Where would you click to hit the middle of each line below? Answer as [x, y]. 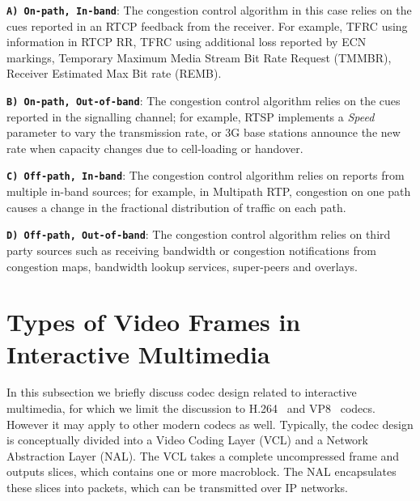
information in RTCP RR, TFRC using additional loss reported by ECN [187, 42]
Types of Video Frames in [154, 322]
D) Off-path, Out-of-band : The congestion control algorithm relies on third [199, 234]
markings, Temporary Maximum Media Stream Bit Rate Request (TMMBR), [199, 57]
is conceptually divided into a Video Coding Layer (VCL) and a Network [187, 440]
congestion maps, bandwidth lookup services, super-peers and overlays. [182, 266]
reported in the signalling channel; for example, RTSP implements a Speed [191, 116]
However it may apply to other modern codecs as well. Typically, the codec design [210, 424]
